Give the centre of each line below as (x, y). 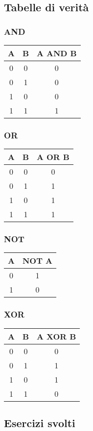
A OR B (53, 157)
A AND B (57, 53)
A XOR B (57, 336)
